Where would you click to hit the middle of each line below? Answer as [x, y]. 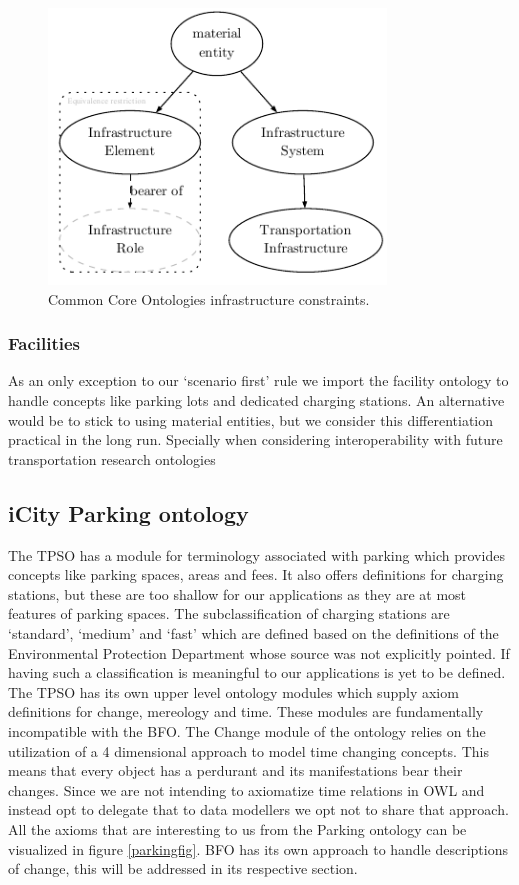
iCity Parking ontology [128, 512]
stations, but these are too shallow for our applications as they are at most [237, 593]
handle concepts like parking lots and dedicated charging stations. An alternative [256, 400]
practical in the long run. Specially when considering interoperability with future [255, 439]
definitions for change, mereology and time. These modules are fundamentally [246, 711]
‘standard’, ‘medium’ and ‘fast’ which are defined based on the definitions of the [253, 633]
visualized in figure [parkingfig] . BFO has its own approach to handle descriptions [258, 848]
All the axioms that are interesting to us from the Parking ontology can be [237, 828]
